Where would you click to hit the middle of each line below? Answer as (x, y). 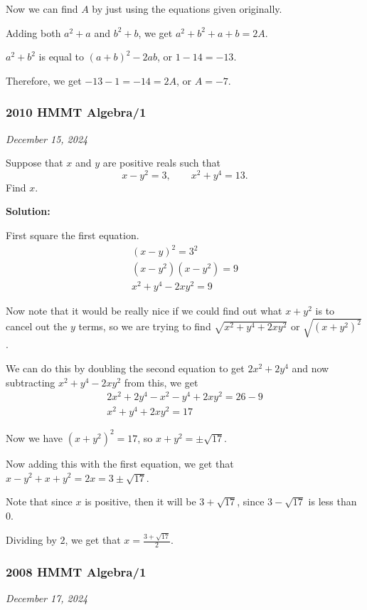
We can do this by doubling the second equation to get (125, 368)
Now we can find (42, 9)
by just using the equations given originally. (187, 9)
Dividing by (31, 540)
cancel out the (37, 326)
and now (310, 368)
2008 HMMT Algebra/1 (76, 571)
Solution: (28, 211)
